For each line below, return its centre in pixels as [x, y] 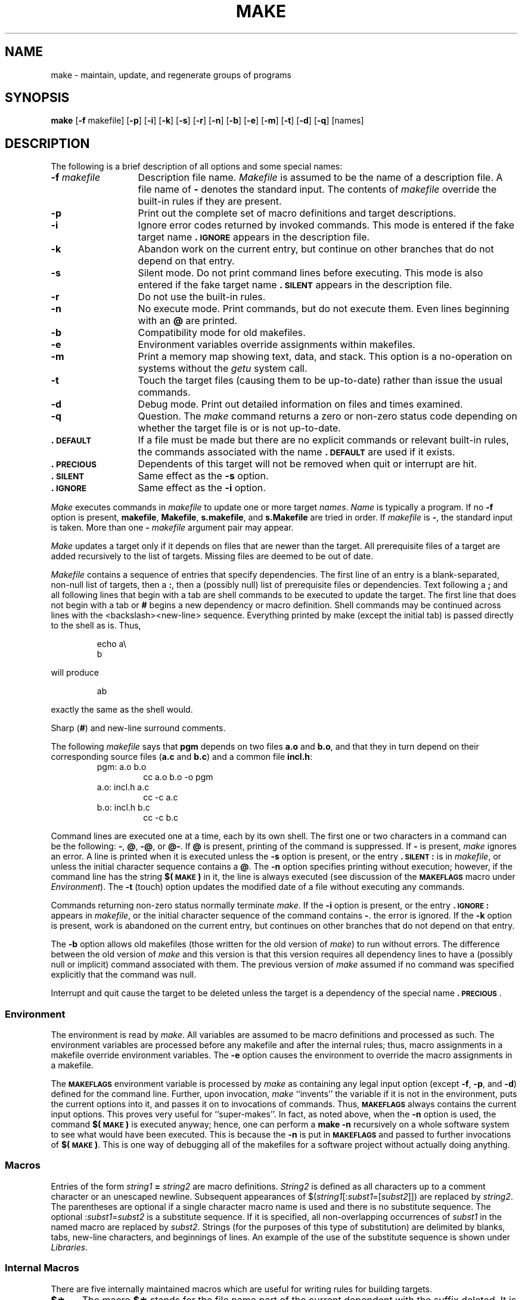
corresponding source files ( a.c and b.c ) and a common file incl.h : [182, 757]
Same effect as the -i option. [202, 488]
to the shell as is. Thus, [96, 626]
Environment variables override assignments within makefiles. [276, 345]
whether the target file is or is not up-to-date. [239, 428]
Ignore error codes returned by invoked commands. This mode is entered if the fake [326, 225]
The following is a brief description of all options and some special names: [197, 167]
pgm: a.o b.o [122, 767]
